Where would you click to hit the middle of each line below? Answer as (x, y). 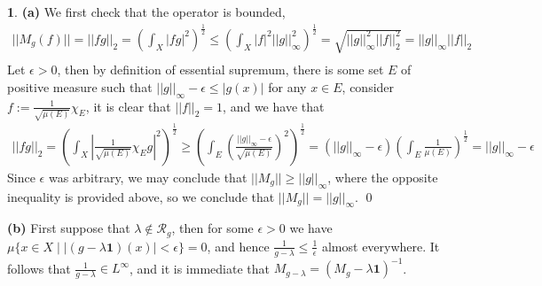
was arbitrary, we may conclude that (148, 177)
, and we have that (274, 106)
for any (287, 86)
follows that (39, 268)
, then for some (212, 228)
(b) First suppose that (69, 228)
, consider (368, 86)
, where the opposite (383, 177)
